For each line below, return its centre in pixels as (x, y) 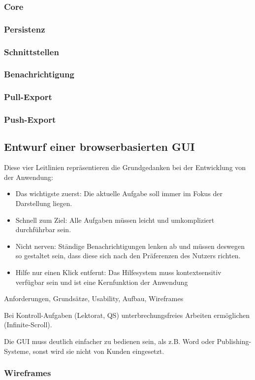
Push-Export (30, 120)
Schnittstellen (32, 52)
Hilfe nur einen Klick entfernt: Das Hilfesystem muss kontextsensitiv (118, 272)
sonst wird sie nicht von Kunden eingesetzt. (98, 351)
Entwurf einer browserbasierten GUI (99, 147)
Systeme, (17, 351)
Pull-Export (28, 97)
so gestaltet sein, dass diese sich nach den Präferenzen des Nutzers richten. (128, 256)
